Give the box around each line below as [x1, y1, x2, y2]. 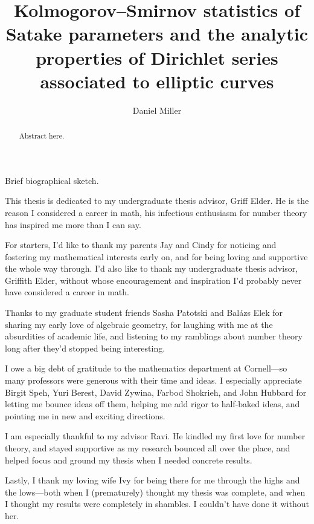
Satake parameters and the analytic [5, 21, 309, 46]
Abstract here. [19, 131, 65, 141]
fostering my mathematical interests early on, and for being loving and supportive [5, 250, 308, 263]
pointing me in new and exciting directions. [5, 409, 165, 422]
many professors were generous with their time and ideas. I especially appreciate [5, 374, 302, 387]
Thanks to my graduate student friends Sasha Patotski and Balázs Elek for [5, 306, 283, 319]
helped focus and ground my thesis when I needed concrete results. [5, 453, 252, 466]
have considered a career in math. [5, 286, 129, 298]
